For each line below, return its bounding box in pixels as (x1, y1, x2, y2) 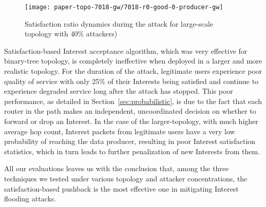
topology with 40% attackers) (25, 28, 118, 39)
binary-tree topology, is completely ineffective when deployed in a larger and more (4, 55, 262, 66)
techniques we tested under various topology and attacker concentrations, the (4, 173, 248, 183)
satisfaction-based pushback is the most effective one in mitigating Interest (4, 183, 239, 194)
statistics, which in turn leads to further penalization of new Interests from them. (4, 146, 260, 156)
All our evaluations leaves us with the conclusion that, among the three (4, 163, 229, 174)
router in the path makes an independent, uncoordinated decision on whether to (4, 106, 256, 116)
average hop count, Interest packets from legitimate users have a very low (4, 126, 235, 136)
